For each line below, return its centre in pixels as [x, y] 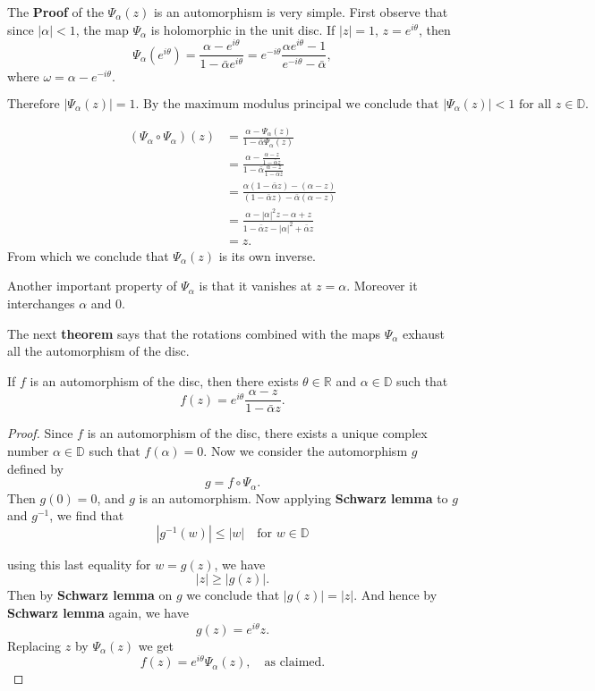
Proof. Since [40, 433]
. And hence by [395, 595]
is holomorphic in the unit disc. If [243, 29]
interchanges [41, 303]
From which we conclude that [88, 255]
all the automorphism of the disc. [98, 351]
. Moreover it [382, 286]
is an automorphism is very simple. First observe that [301, 12]
